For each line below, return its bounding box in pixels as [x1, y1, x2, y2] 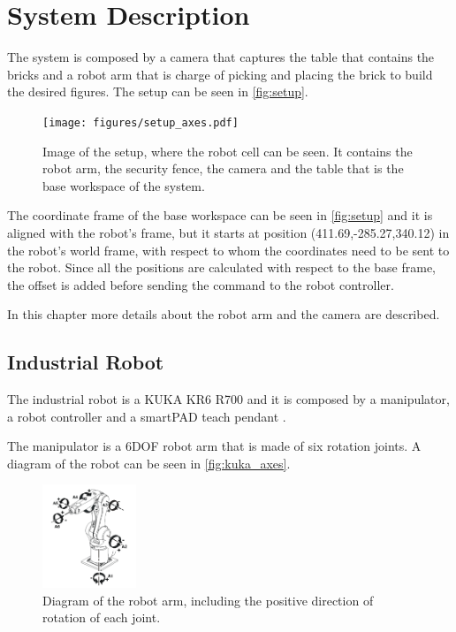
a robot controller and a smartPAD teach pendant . [7, 407, 286, 425]
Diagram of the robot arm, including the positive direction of [42, 590, 374, 609]
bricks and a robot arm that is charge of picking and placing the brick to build [7, 65, 433, 83]
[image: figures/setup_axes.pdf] [42, 116, 239, 129]
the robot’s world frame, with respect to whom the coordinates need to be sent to [7, 240, 450, 259]
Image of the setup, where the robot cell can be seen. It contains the [42, 141, 413, 160]
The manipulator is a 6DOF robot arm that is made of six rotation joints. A [7, 437, 422, 455]
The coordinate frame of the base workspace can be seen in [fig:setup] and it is [7, 206, 433, 225]
